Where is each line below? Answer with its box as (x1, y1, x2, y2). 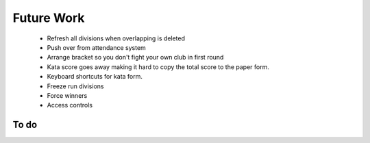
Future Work (12, 10, 85, 25)
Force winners (47, 91, 88, 99)
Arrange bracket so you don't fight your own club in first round (47, 53, 224, 62)
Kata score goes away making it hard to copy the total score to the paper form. (47, 62, 270, 71)
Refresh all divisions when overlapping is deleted (47, 34, 185, 42)
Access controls (47, 101, 92, 109)
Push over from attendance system (47, 43, 147, 51)
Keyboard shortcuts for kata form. (47, 73, 143, 81)
